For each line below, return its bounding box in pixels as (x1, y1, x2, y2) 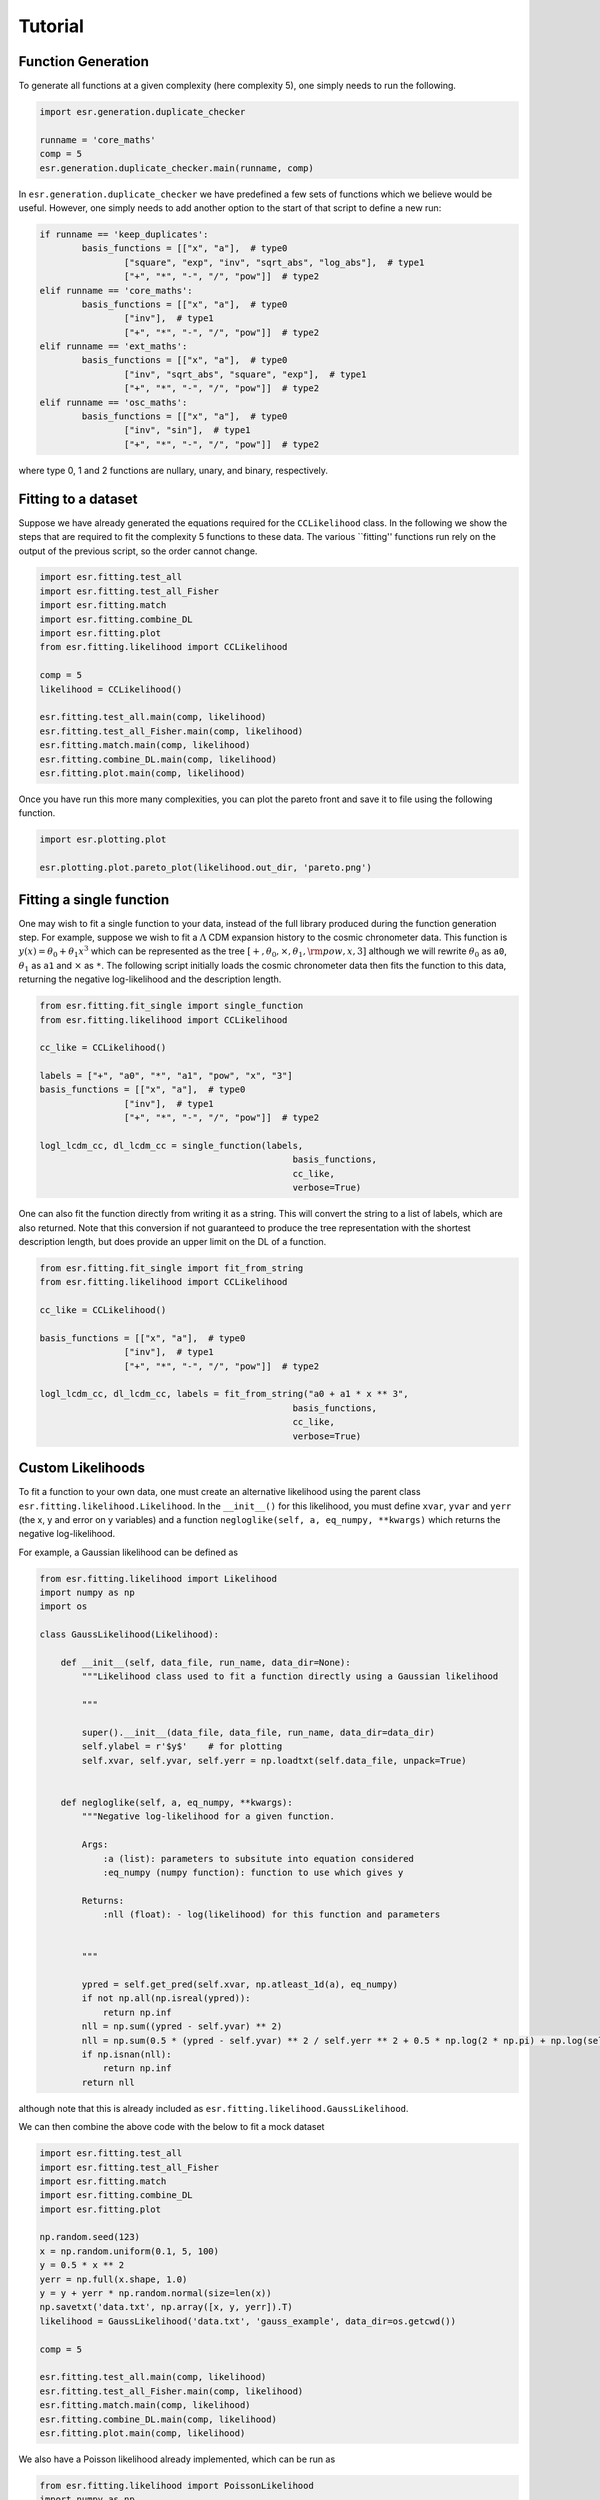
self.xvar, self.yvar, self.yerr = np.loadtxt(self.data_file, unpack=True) (81, 1755, 467, 1766)
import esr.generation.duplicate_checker (39, 106, 246, 118)
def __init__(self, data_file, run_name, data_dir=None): (60, 1657, 351, 1669)
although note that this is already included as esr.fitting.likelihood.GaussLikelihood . (18, 2102, 409, 2114)
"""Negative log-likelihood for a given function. (81, 1811, 335, 1822)
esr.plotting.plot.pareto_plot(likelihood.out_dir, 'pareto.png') (39, 862, 372, 874)
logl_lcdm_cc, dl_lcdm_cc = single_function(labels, (39, 1140, 304, 1152)
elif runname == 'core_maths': (39, 285, 194, 296)
